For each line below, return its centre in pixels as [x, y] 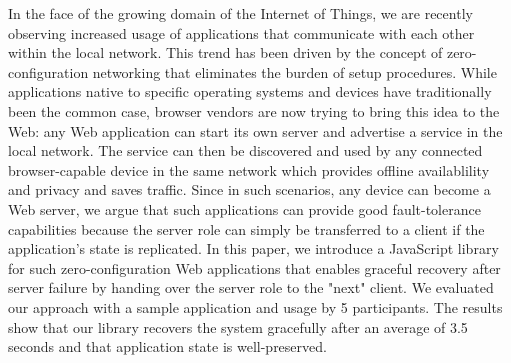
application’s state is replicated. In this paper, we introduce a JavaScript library [253, 248]
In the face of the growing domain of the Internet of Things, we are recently [240, 13]
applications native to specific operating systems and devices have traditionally [250, 91]
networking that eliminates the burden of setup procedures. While [294, 71]
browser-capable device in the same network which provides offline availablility [249, 169]
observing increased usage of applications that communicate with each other [241, 32]
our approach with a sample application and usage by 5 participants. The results [255, 306]
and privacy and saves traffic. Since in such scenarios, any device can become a [249, 189]
